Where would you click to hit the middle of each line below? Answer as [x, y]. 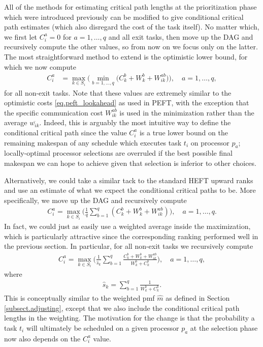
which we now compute [40, 66]
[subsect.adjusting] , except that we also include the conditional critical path [122, 308]
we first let [21, 36]
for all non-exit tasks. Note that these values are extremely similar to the [118, 92]
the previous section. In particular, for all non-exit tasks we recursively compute [129, 246]
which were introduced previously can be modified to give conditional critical [124, 17]
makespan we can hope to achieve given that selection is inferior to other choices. [130, 163]
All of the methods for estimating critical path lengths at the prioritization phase [130, 7]
